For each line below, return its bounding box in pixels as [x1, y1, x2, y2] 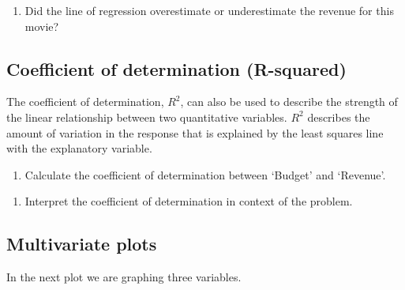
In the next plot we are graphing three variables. [6, 269, 242, 285]
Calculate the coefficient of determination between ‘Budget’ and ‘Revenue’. [24, 166, 386, 183]
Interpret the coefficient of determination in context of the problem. [24, 193, 353, 209]
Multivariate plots [6, 232, 157, 256]
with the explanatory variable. [6, 140, 152, 156]
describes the [307, 108, 370, 125]
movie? [24, 17, 59, 34]
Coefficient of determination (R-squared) [6, 56, 347, 81]
